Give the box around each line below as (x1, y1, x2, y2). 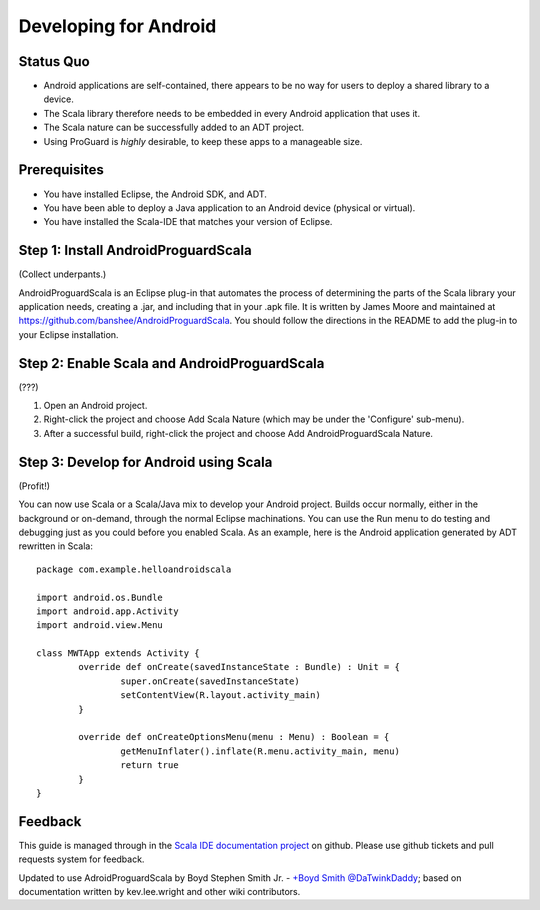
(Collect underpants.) (18, 268, 107, 280)
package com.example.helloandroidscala (36, 563, 232, 575)
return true (120, 760, 179, 771)
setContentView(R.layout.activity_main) (120, 690, 322, 701)
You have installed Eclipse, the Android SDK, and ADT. (43, 188, 267, 200)
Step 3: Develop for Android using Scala (18, 453, 273, 470)
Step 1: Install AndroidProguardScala (18, 242, 252, 259)
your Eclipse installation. (18, 328, 119, 340)
